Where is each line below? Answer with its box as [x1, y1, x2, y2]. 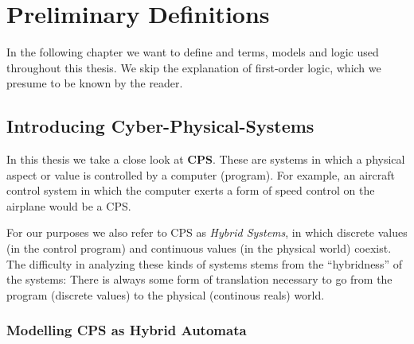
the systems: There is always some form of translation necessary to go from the [6, 271, 393, 288]
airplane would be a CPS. [6, 197, 131, 214]
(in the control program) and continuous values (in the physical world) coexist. [6, 240, 392, 257]
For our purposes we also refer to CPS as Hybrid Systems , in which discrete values [6, 224, 408, 241]
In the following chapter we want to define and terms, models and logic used [6, 44, 379, 60]
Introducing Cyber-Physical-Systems [6, 114, 314, 138]
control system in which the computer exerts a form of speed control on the [6, 182, 375, 199]
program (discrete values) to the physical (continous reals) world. [6, 286, 325, 303]
